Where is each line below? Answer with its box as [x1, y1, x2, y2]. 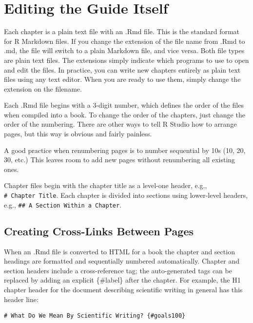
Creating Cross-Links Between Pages [4, 223, 194, 238]
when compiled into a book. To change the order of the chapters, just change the [4, 109, 245, 119]
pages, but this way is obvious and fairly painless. [4, 129, 152, 139]
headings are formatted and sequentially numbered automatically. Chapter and [4, 256, 239, 266]
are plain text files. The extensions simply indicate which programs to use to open [4, 55, 249, 65]
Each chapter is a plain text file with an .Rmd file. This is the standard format [4, 26, 240, 37]
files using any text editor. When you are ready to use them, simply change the [4, 74, 241, 84]
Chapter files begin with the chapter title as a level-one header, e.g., [4, 180, 207, 190]
